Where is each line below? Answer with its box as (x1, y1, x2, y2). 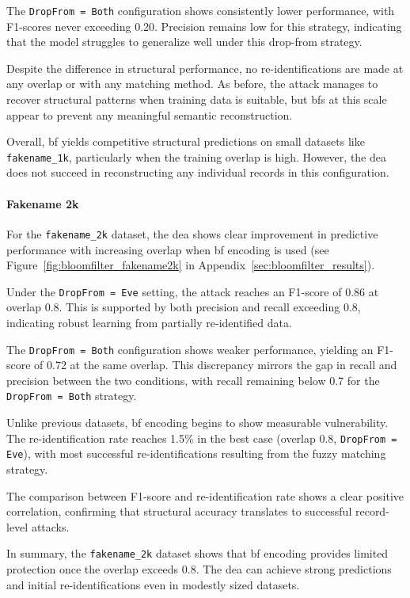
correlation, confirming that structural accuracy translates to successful (6, 503, 352, 520)
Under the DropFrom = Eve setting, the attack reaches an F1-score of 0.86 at (6, 283, 379, 299)
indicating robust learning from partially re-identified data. (6, 314, 292, 330)
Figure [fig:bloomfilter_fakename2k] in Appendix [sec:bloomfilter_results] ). (6, 257, 375, 273)
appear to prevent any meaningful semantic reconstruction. (6, 106, 293, 123)
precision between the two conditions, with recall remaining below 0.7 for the (6, 371, 380, 388)
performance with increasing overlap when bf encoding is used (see (6, 241, 329, 257)
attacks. (31, 518, 70, 535)
